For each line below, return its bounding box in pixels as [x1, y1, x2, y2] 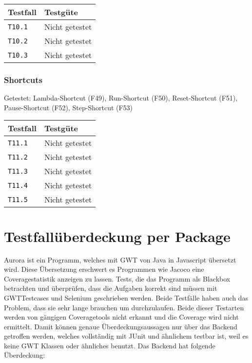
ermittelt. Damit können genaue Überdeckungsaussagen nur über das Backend [4, 321, 237, 331]
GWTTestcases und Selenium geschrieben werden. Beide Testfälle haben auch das [4, 292, 248, 302]
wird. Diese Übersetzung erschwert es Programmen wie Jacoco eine [4, 264, 204, 274]
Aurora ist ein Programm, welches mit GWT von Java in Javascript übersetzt [4, 254, 236, 264]
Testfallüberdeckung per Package [4, 226, 231, 246]
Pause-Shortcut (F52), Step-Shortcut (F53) [4, 102, 133, 112]
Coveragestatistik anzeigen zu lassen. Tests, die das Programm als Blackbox [4, 273, 231, 283]
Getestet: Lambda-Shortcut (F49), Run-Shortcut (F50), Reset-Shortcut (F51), [4, 93, 238, 103]
